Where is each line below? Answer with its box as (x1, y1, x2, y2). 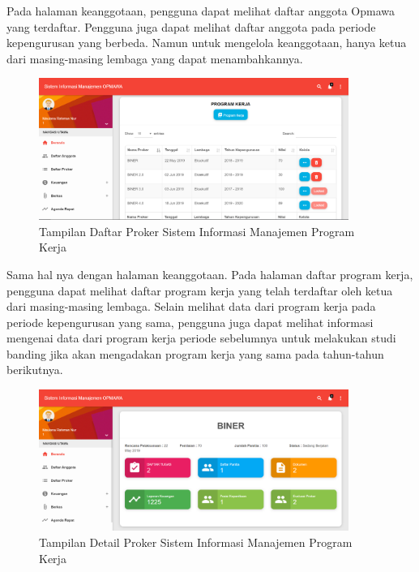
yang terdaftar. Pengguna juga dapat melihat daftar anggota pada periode (6, 18, 376, 35)
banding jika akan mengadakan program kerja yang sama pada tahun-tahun (6, 345, 384, 362)
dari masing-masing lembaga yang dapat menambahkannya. (6, 49, 303, 67)
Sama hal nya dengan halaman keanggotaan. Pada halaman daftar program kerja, (6, 265, 413, 282)
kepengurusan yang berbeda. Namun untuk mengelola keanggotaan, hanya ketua (6, 34, 407, 51)
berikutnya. (6, 361, 63, 378)
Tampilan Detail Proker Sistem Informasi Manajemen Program (39, 534, 353, 551)
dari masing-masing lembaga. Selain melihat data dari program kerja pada (6, 298, 376, 315)
